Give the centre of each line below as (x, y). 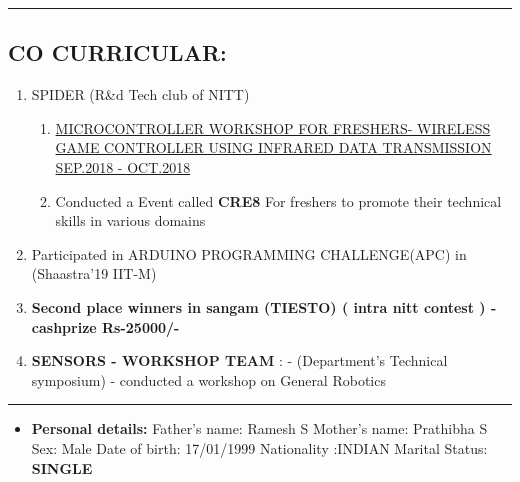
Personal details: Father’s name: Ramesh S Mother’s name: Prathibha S (259, 428)
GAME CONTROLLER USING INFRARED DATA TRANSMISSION (273, 147)
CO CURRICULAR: (117, 52)
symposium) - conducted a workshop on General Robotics (208, 379)
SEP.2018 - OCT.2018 (123, 166)
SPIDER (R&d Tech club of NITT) (140, 94)
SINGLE (62, 467)
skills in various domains (130, 220)
